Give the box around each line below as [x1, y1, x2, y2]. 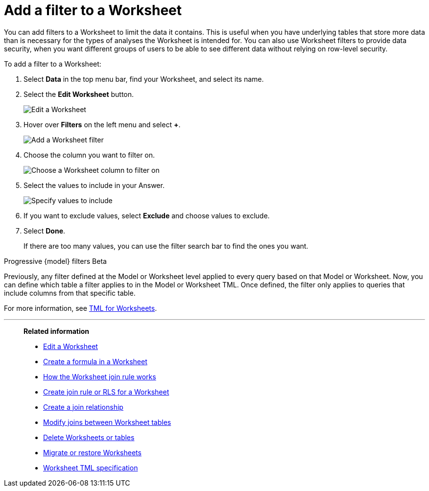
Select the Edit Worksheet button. [24, 90, 134, 98]
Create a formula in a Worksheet [43, 357, 147, 366]
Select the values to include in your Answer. [24, 181, 165, 189]
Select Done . [24, 226, 66, 235]
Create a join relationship [43, 402, 123, 411]
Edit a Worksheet [43, 342, 98, 351]
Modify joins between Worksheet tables [43, 418, 171, 426]
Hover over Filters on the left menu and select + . [24, 120, 181, 129]
